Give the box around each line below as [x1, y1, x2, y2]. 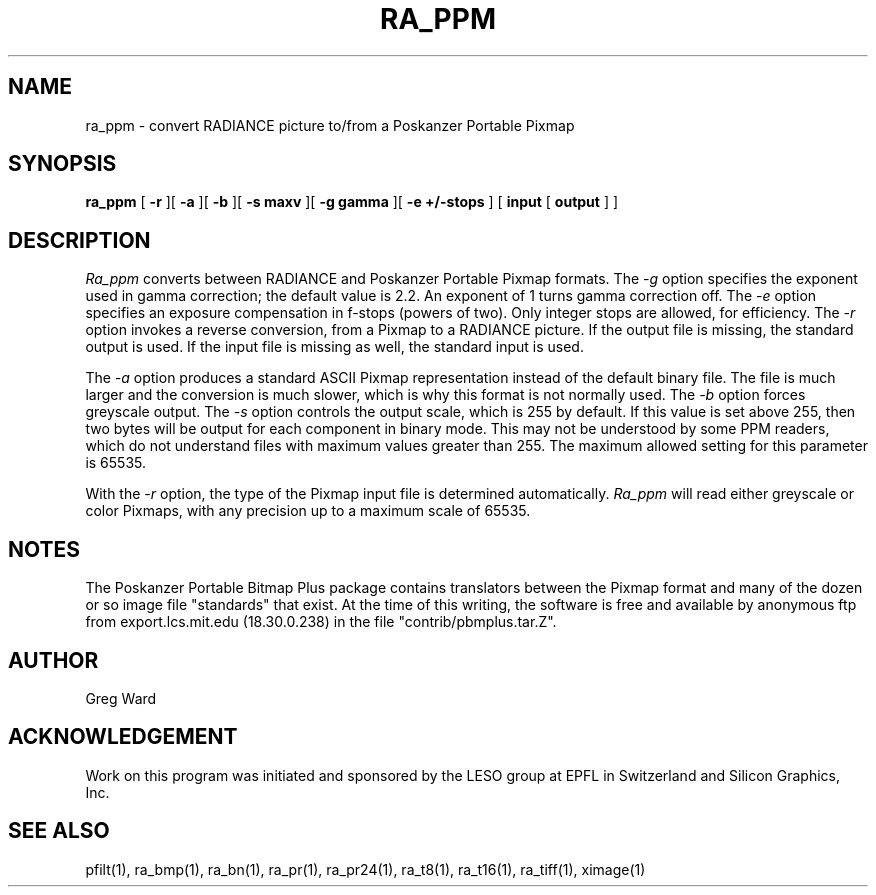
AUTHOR [8, 647, 99, 673]
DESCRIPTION [8, 227, 151, 253]
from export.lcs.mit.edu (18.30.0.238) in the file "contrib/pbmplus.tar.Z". [85, 613, 557, 631]
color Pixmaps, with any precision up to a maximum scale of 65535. [85, 502, 531, 520]
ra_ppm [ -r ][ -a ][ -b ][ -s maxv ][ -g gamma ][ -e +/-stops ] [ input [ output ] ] [85, 193, 619, 211]
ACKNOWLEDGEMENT [8, 724, 238, 750]
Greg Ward [85, 689, 157, 707]
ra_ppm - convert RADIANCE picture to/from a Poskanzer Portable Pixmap [85, 116, 575, 134]
